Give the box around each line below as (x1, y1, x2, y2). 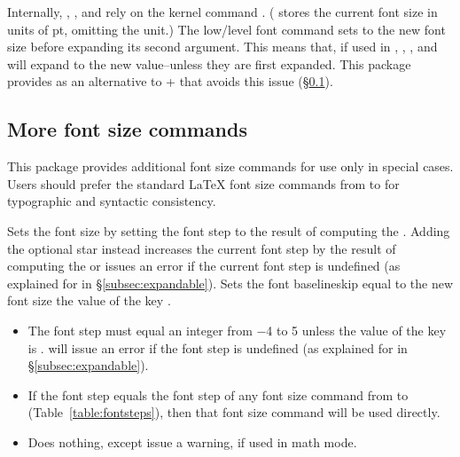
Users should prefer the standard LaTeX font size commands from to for (7, 174, 400, 193)
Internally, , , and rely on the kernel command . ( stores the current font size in (7, 3, 438, 20)
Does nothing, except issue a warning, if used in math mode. (27, 432, 357, 451)
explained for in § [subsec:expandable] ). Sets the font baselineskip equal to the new (7, 273, 454, 292)
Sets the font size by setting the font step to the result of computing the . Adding (7, 221, 450, 240)
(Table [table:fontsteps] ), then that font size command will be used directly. (27, 403, 441, 422)
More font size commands (7, 115, 247, 143)
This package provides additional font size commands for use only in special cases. (7, 157, 454, 176)
